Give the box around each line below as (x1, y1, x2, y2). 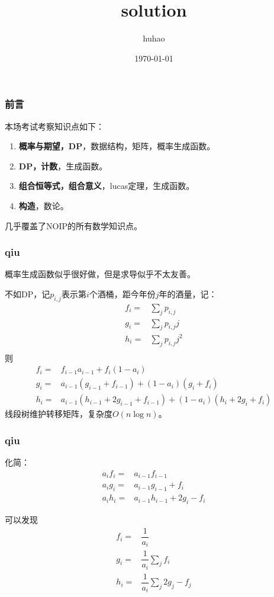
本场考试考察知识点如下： (5, 120, 104, 132)
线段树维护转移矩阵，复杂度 (5, 407, 112, 420)
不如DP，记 (5, 287, 50, 300)
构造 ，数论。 (18, 199, 69, 211)
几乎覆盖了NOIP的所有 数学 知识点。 (5, 219, 142, 232)
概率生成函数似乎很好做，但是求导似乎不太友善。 (5, 268, 195, 280)
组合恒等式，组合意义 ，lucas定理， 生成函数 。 (18, 179, 195, 192)
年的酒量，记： (159, 287, 217, 300)
